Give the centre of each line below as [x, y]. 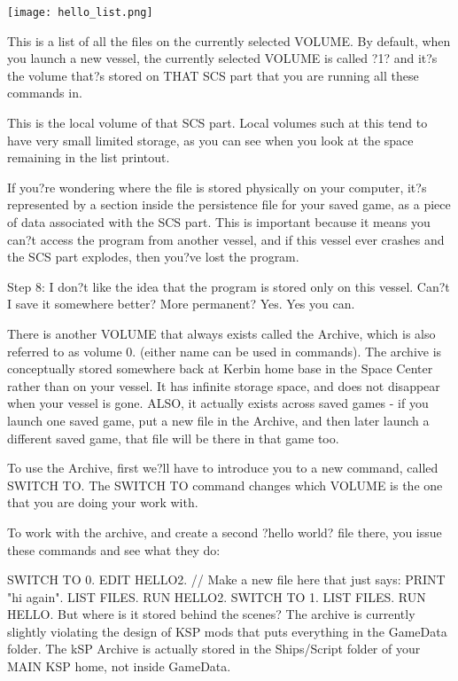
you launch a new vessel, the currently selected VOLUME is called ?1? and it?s [222, 58]
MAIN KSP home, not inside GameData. [119, 666]
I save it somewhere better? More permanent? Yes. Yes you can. [181, 304]
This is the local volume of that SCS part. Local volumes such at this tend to [217, 123]
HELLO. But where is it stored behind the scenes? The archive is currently [211, 614]
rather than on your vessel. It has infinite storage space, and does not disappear [224, 385]
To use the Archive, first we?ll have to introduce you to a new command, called [223, 468]
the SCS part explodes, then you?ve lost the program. [153, 257]
